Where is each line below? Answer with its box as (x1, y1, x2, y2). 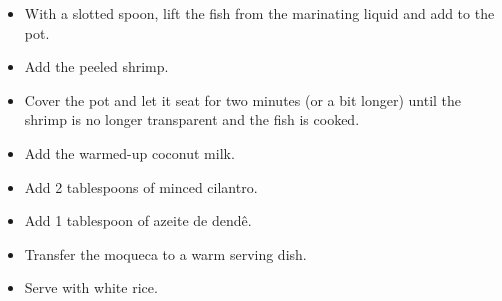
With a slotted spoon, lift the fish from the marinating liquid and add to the (24, 3, 495, 23)
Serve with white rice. (24, 277, 158, 298)
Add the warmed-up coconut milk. (24, 142, 235, 163)
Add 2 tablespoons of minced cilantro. (24, 176, 258, 197)
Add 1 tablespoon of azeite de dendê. (24, 210, 252, 231)
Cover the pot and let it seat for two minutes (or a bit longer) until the (24, 89, 462, 110)
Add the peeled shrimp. (24, 56, 169, 77)
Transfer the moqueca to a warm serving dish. (24, 243, 307, 264)
